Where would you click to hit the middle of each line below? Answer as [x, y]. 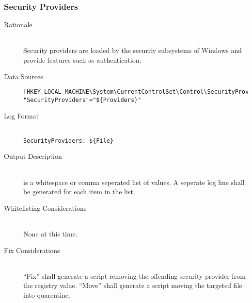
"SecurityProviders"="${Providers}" [82, 100]
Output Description [33, 156]
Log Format [21, 115]
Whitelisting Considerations [45, 208]
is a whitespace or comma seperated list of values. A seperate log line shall [134, 182]
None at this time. [50, 233]
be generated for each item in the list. [79, 192]
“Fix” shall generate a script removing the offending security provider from [134, 276]
